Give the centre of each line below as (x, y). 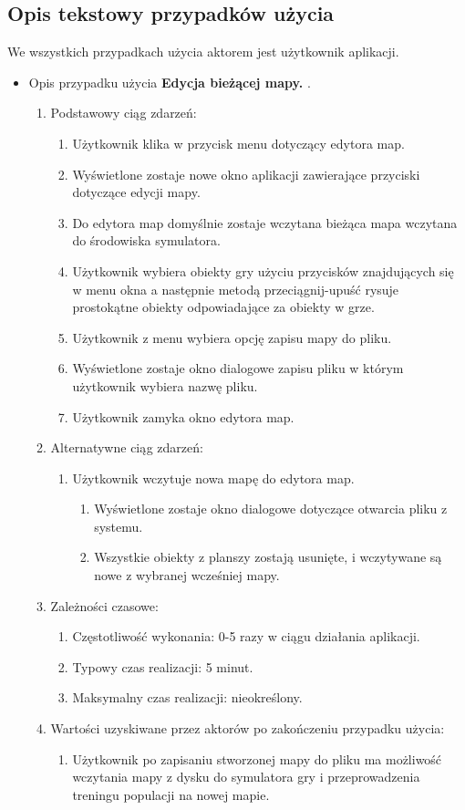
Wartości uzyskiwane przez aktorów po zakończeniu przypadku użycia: (248, 728)
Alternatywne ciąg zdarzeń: (127, 447)
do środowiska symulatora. (146, 240)
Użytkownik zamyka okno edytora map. (183, 416)
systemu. (119, 526)
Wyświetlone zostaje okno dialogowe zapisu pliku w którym (238, 368)
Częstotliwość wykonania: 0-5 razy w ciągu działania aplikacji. (246, 636)
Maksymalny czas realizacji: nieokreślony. (187, 697)
